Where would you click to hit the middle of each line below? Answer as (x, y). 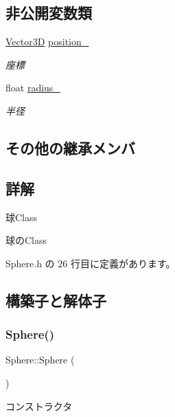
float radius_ (33, 88)
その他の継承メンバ (70, 147)
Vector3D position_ (47, 42)
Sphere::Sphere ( (40, 360)
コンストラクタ (39, 406)
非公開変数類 (49, 13)
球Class (22, 217)
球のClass (26, 240)
